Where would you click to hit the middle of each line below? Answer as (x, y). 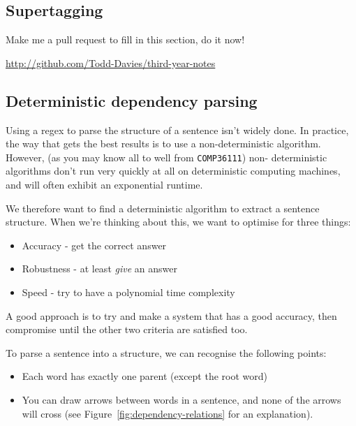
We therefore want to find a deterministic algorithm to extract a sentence (163, 208)
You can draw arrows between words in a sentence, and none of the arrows (181, 399)
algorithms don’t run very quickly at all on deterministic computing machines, (173, 171)
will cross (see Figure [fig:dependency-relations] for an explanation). (168, 413)
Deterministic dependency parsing (132, 100)
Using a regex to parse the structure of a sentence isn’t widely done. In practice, (177, 130)
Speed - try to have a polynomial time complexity (128, 292)
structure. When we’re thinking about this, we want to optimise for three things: (178, 222)
